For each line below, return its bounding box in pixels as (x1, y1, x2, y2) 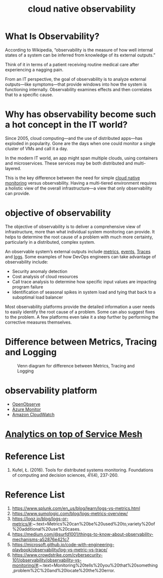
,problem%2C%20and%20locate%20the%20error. (12, 567, 115, 573)
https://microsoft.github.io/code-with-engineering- (12, 541, 114, 547)
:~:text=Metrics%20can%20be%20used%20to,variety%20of (31, 520, 155, 527)
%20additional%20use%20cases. (12, 526, 81, 532)
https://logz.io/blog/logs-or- (12, 516, 69, 521)
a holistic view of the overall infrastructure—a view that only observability (5, 185, 152, 191)
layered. (5, 165, 21, 171)
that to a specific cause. (5, 92, 54, 97)
